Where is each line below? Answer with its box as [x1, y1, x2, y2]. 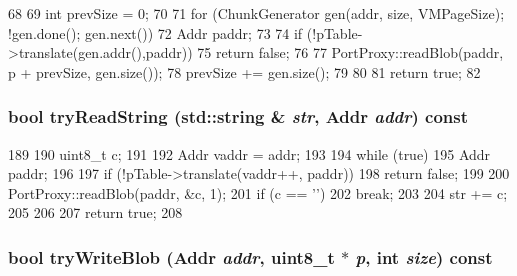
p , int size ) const [355, 244, 493, 269]
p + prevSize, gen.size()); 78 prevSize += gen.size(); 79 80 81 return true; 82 [8, 61, 481, 82]
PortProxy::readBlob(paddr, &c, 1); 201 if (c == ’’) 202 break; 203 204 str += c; [8, 182, 508, 203]
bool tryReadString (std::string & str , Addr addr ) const [8, 104, 469, 129]
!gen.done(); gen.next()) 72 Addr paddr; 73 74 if [8, 22, 303, 43]
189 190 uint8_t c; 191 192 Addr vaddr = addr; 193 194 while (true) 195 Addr [8, 143, 491, 164]
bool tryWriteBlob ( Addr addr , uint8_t [8, 244, 335, 269]
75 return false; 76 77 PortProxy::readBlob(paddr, [197, 42, 504, 63]
